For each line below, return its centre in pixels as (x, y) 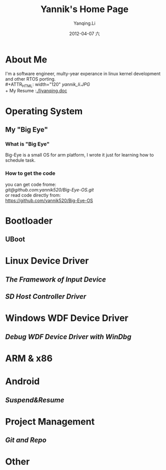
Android (23, 382)
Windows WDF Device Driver (67, 318)
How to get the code (30, 173)
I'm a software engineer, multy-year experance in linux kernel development (83, 74)
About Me (26, 59)
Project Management (50, 421)
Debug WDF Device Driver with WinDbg (68, 337)
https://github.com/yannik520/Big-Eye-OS (49, 200)
